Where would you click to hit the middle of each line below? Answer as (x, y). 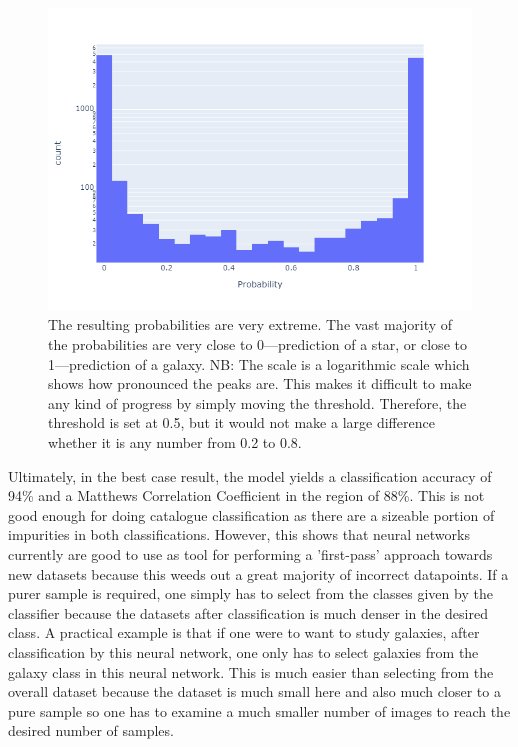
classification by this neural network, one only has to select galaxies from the (243, 651)
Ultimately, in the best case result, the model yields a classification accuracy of (250, 475)
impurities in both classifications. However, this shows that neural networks (239, 534)
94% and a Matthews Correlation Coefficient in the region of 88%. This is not (246, 495)
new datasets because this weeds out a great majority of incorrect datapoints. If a (258, 573)
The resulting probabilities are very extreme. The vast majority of (250, 324)
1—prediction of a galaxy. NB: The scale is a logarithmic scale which (259, 363)
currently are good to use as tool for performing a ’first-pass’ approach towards (250, 553)
